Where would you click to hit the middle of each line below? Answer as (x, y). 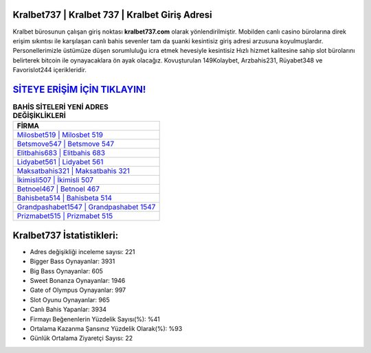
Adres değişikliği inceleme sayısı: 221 (82, 251)
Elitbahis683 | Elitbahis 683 (61, 153)
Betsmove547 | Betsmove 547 (66, 144)
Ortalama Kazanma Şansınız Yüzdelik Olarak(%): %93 (106, 329)
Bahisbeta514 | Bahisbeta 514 (65, 198)
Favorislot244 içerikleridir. (50, 70)
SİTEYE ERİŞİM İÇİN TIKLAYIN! (79, 89)
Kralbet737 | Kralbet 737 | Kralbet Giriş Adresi (112, 15)
